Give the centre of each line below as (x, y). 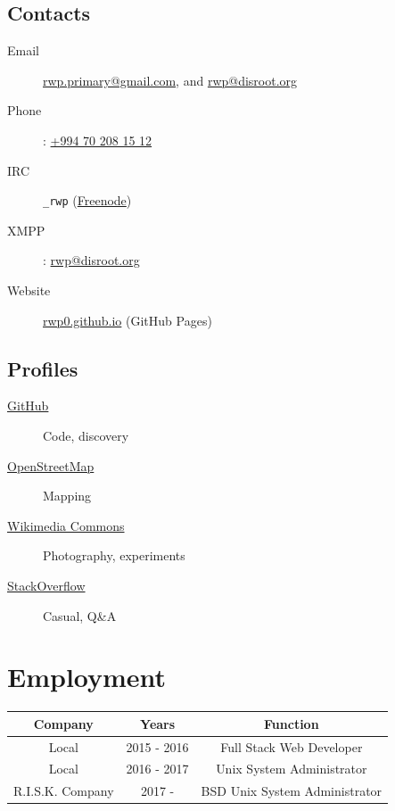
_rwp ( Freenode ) (87, 200)
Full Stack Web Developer (292, 746)
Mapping (67, 496)
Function (292, 723)
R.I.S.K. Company (64, 791)
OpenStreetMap (51, 465)
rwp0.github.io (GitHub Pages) (128, 320)
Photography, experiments (114, 555)
